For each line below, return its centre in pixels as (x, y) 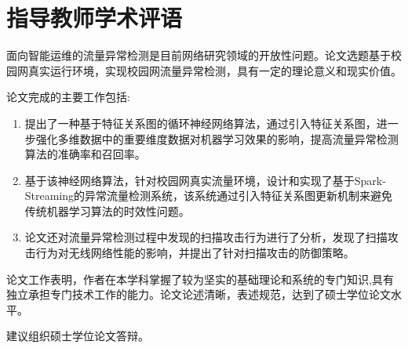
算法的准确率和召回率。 (85, 154)
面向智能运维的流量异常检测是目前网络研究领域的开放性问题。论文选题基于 (199, 55)
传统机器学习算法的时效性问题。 (107, 210)
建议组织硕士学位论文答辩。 (78, 336)
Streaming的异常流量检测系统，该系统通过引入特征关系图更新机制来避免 (209, 196)
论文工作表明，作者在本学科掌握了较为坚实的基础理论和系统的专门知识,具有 (200, 279)
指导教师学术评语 (95, 18)
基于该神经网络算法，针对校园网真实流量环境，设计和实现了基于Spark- (205, 180)
